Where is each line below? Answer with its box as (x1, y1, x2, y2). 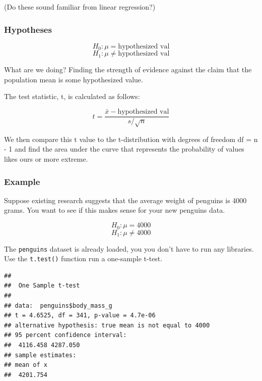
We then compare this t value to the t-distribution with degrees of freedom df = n (4, 133, 258, 144)
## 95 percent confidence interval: (4, 331, 127, 339)
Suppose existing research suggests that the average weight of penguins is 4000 (4, 195, 247, 205)
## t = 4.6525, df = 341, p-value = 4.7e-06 (4, 312, 156, 319)
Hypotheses (4, 23, 52, 35)
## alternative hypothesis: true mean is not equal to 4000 (4, 321, 210, 329)
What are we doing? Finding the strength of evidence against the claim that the (4, 64, 252, 75)
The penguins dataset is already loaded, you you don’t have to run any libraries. (4, 243, 254, 254)
